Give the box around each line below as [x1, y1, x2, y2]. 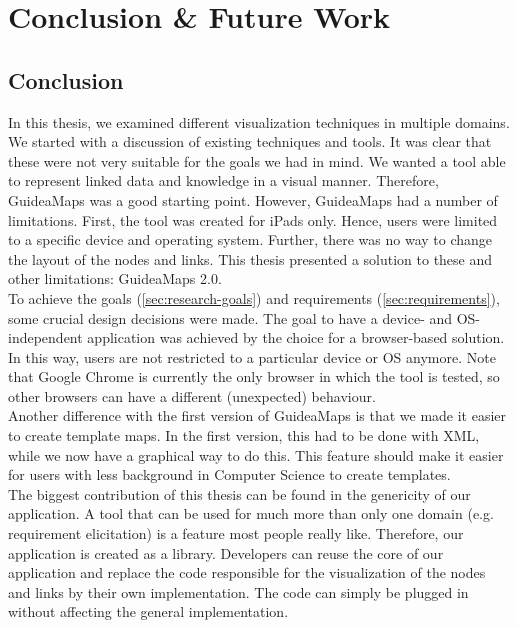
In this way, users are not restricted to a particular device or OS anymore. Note [8, 346, 496, 367]
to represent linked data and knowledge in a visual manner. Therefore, [8, 170, 439, 191]
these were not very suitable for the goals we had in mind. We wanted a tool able [8, 150, 506, 171]
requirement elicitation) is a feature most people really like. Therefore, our [8, 523, 464, 544]
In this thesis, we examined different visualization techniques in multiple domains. [8, 111, 510, 132]
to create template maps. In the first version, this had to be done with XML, [8, 425, 480, 446]
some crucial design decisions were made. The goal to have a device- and [8, 307, 453, 328]
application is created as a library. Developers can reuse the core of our [8, 542, 444, 563]
